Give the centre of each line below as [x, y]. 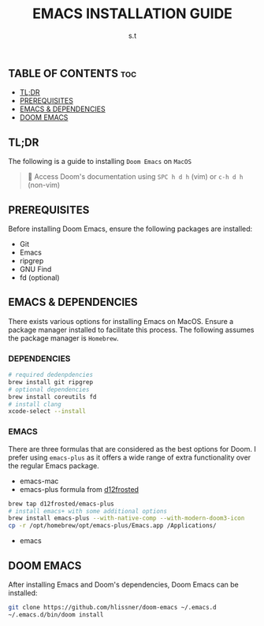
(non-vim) [44, 185]
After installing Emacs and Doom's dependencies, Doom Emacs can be [123, 584]
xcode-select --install [47, 412]
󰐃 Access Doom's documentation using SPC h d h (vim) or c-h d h [135, 177]
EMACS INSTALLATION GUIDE [132, 14]
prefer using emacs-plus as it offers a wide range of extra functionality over [130, 457]
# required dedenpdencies [50, 375]
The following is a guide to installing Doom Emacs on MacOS [100, 162]
